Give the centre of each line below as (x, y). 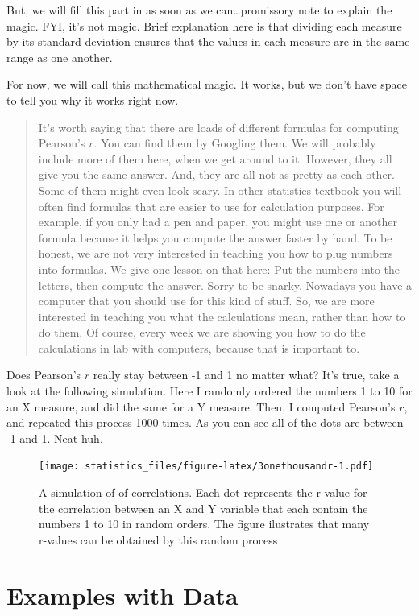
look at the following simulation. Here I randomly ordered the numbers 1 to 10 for (209, 391)
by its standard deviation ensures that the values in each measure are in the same (208, 41)
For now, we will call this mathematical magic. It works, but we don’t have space (207, 84)
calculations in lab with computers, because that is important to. (199, 347)
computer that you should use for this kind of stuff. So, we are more (206, 301)
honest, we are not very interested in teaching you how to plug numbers (216, 253)
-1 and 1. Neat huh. (55, 438)
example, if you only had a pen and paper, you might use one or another (218, 222)
